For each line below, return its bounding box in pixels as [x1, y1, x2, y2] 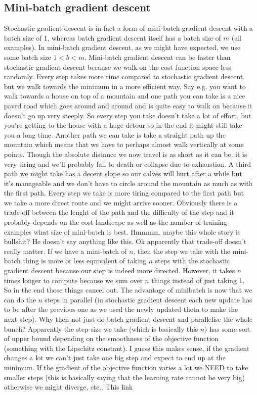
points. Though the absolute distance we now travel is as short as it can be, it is [4, 148, 247, 159]
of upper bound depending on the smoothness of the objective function [4, 333, 218, 344]
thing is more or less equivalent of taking [23, 255, 147, 266]
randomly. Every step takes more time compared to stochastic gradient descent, [4, 71, 245, 82]
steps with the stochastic [155, 255, 230, 266]
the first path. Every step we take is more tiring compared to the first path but [4, 188, 244, 198]
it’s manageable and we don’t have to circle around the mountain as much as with [4, 178, 253, 188]
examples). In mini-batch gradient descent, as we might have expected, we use [4, 42, 241, 52]
